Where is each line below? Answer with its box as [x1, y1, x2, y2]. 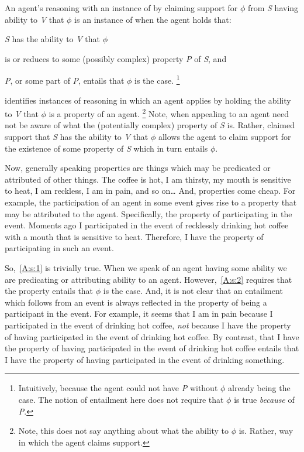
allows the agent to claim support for [158, 131, 291, 143]
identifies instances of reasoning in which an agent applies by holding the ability [5, 94, 291, 106]
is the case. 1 [134, 73, 180, 87]
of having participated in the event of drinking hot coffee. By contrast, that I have [5, 330, 299, 343]
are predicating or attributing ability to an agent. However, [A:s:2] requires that [5, 273, 292, 285]
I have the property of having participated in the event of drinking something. [5, 353, 285, 365]
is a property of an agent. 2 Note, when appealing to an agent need [49, 106, 289, 119]
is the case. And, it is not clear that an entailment [103, 285, 283, 297]
